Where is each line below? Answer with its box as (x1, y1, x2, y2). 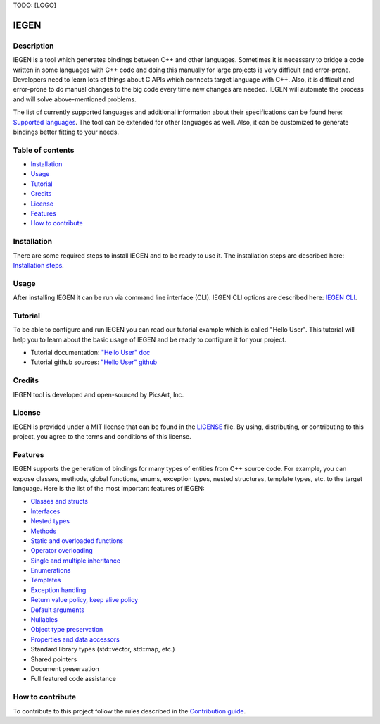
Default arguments (30, 606, 84, 614)
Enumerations (30, 566, 71, 575)
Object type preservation (30, 625, 103, 634)
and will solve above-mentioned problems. (13, 95, 137, 104)
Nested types (30, 517, 70, 525)
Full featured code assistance (30, 675, 116, 683)
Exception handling (30, 585, 87, 594)
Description (13, 41, 54, 51)
